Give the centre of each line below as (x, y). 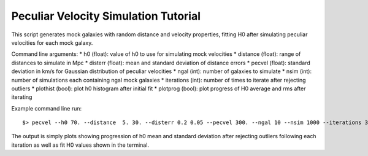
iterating (22, 97)
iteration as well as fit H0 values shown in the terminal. (80, 145)
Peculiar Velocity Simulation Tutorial (106, 16)
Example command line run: (47, 108)
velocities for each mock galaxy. (52, 42)
